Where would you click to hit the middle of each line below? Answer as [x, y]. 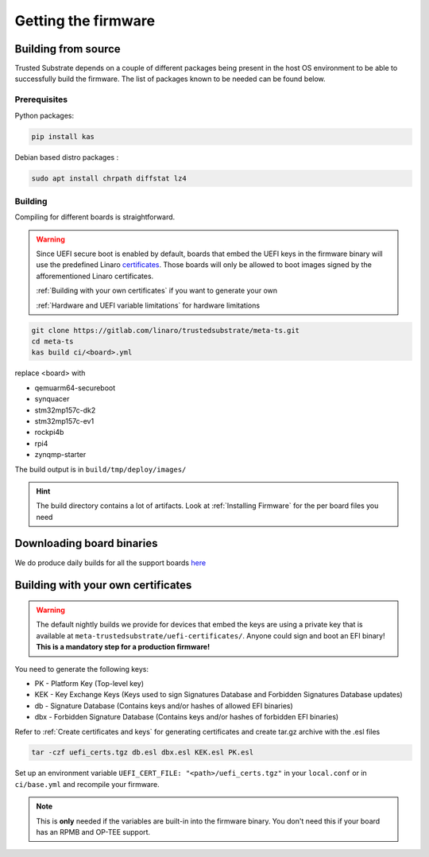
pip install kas [63, 136]
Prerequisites [41, 99]
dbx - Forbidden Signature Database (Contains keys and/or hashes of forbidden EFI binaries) [187, 717]
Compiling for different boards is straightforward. [95, 217]
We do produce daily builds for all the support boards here [110, 562]
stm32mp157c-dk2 [65, 410]
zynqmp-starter [60, 455]
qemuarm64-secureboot [75, 388]
